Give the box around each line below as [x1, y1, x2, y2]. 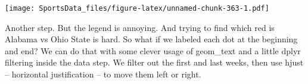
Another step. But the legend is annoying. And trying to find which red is [5, 21, 275, 33]
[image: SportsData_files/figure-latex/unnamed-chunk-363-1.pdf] [5, 4, 269, 13]
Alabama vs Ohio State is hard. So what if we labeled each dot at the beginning [5, 33, 298, 45]
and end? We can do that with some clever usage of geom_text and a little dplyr [5, 44, 301, 57]
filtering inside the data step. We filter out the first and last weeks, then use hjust [5, 56, 304, 69]
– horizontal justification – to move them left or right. [5, 68, 201, 80]
